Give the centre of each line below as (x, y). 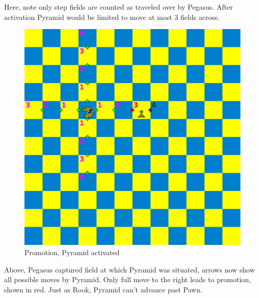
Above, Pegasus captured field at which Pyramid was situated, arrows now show (129, 269)
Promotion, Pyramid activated (72, 252)
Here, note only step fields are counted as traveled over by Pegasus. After (119, 7)
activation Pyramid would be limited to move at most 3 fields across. (112, 17)
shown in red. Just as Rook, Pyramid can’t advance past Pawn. (103, 289)
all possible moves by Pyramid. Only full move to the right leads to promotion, (128, 279)
